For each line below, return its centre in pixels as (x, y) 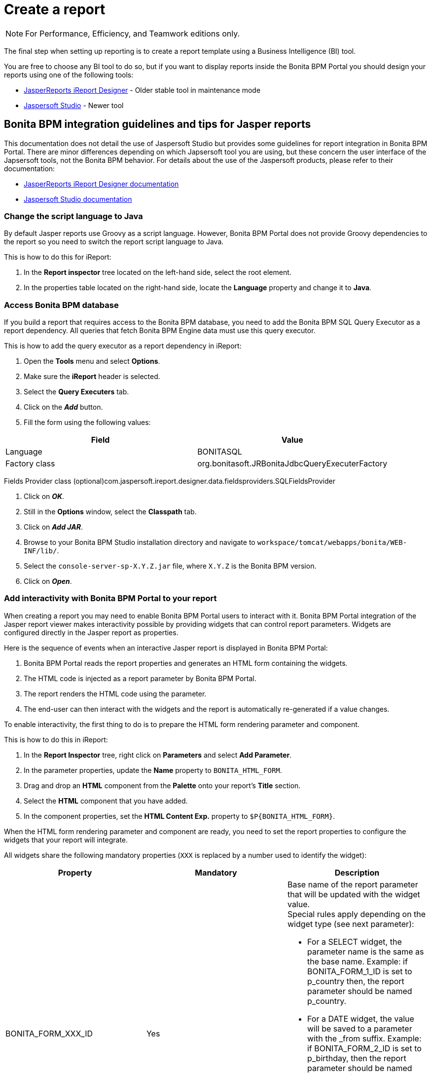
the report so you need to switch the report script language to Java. (114, 242)
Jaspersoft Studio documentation (78, 199)
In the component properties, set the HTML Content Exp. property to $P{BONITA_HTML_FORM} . (180, 816)
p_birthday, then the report (357, 1058)
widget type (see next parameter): (351, 924)
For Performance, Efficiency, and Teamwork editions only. (133, 33)
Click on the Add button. (63, 407)
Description (357, 872)
